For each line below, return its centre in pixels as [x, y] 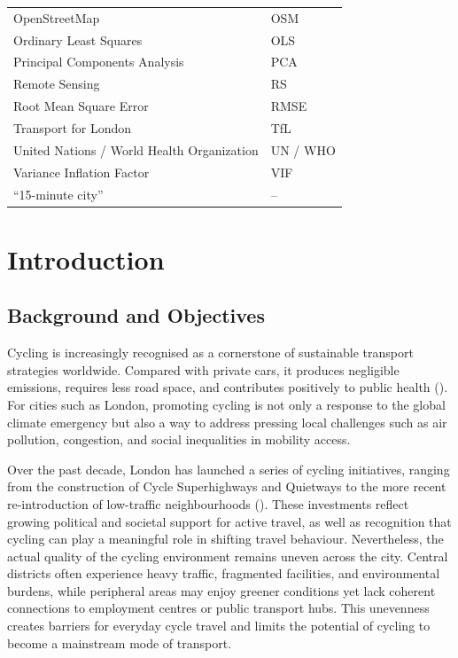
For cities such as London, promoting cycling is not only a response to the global [226, 404]
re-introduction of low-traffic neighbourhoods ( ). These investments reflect [208, 503]
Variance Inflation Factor [82, 172]
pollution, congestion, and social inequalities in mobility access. [179, 439]
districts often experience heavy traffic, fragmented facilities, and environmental [224, 573]
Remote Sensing [57, 84]
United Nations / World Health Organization [136, 149]
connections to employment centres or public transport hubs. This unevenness [218, 608]
